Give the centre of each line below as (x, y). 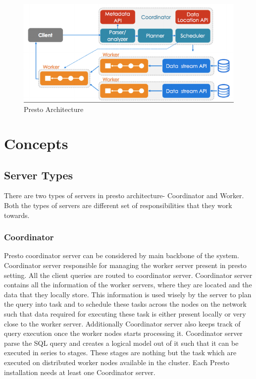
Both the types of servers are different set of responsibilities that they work (118, 205)
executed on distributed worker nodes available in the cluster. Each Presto (117, 362)
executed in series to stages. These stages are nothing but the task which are (120, 352)
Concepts (36, 143)
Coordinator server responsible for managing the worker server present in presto (125, 265)
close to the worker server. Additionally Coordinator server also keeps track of (122, 323)
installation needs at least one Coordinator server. (80, 372)
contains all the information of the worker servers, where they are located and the (128, 285)
